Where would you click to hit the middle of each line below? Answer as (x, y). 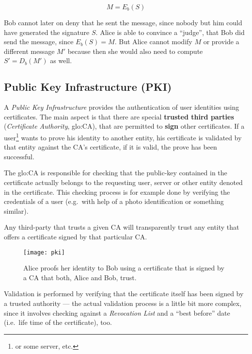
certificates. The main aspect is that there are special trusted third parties (119, 116)
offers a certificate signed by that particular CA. (76, 236)
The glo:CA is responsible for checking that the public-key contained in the (116, 173)
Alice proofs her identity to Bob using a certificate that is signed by (124, 268)
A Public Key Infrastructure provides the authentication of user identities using (122, 107)
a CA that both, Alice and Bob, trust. (80, 277)
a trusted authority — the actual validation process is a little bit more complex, (123, 303)
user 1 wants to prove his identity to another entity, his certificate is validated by (123, 136)
